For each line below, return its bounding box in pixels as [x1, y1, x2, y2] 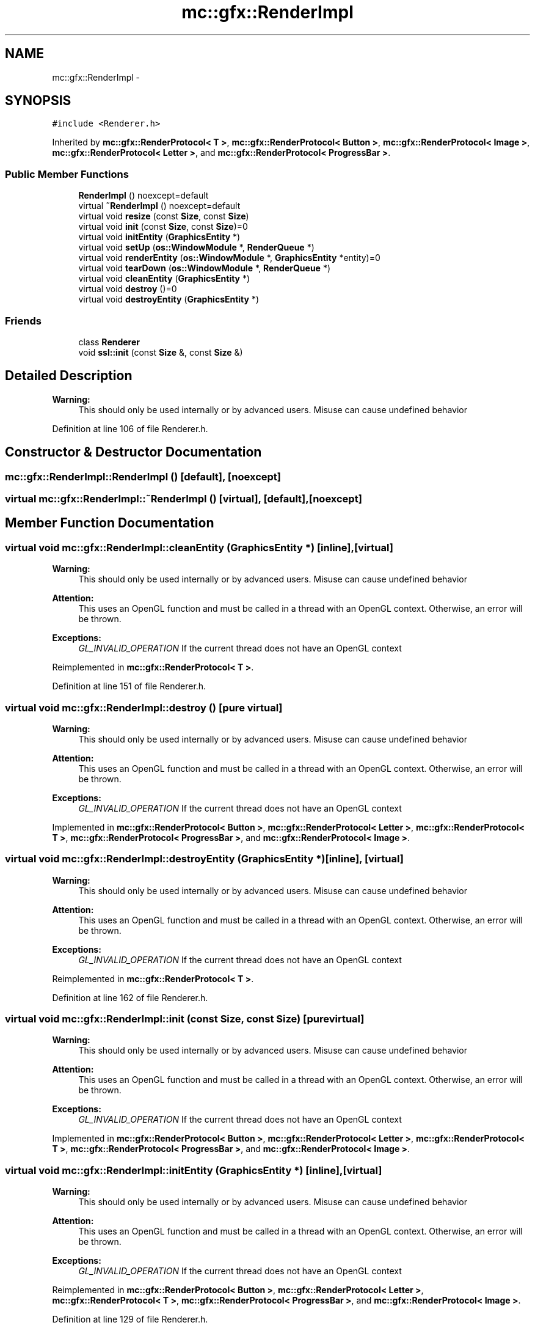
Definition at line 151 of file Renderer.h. [52, 681, 206, 692]
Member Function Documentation [5, 515, 214, 531]
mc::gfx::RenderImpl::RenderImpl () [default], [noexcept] [5, 470, 281, 483]
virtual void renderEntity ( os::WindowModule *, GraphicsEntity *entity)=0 [78, 252, 380, 263]
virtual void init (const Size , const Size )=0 [78, 221, 248, 232]
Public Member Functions [5, 167, 129, 180]
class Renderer [78, 336, 140, 347]
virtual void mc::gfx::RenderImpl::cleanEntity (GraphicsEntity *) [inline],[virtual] [5, 541, 393, 554]
